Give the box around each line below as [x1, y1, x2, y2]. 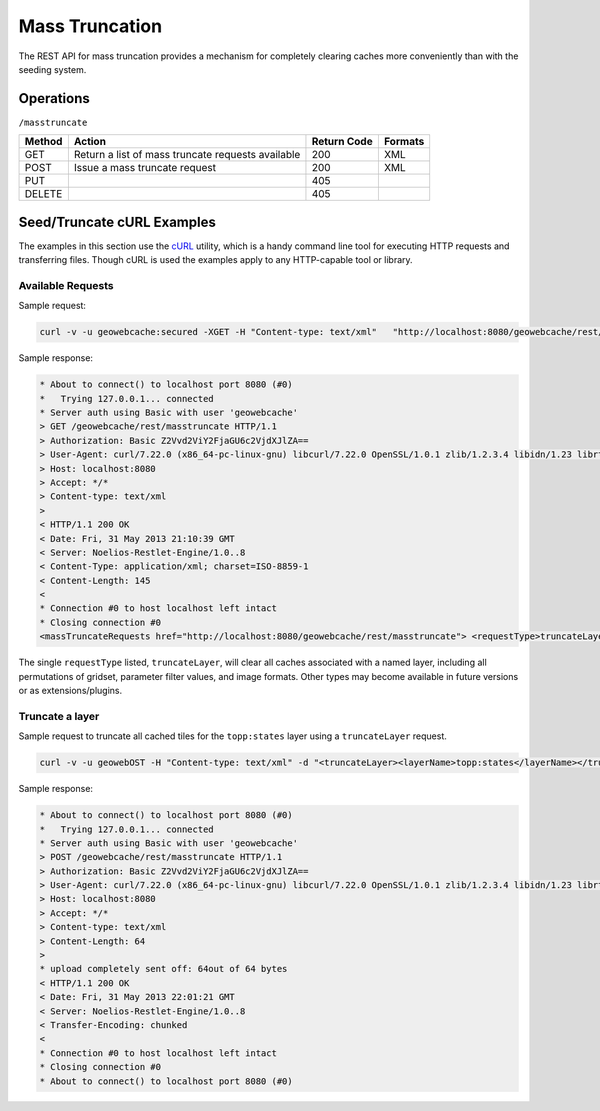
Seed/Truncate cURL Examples [18, 213, 217, 230]
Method [24, 135, 63, 149]
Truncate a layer [18, 709, 100, 723]
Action [73, 135, 107, 149]
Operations [18, 90, 90, 107]
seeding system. [18, 63, 87, 75]
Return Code [311, 135, 374, 149]
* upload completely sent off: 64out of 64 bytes [39, 963, 288, 975]
